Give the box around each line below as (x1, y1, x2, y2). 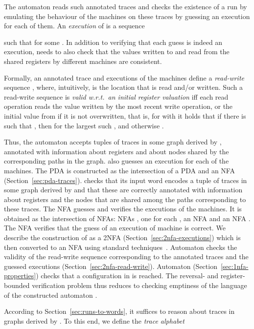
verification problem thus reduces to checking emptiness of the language (32, 280, 247, 290)
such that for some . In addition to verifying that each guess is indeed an (4, 37, 223, 47)
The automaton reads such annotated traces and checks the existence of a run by (4, 1, 247, 11)
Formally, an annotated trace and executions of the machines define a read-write (4, 72, 244, 82)
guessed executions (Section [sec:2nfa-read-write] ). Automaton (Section (4, 261, 217, 271)
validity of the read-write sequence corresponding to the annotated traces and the (4, 251, 249, 262)
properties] (4, 270, 36, 281)
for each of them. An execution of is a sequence (4, 21, 145, 31)
